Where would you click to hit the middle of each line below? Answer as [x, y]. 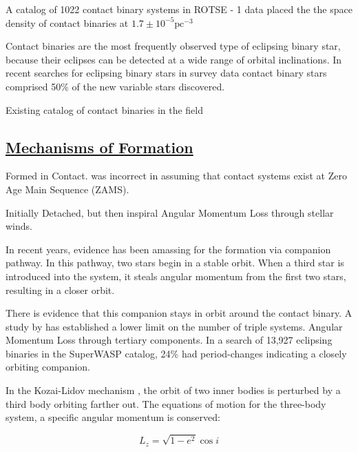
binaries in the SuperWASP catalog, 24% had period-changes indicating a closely [176, 353]
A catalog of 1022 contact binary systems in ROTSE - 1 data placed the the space [179, 9]
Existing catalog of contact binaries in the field [105, 109]
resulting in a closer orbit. [60, 289]
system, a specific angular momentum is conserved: [113, 417]
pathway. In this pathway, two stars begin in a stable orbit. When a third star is [175, 263]
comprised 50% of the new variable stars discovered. [115, 86]
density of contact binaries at [67, 22]
